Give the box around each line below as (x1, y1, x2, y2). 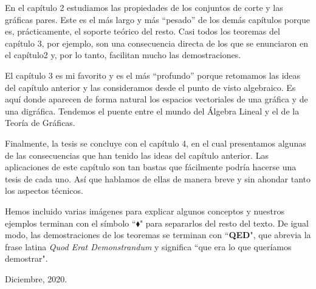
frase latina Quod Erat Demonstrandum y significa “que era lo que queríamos (5, 240, 292, 253)
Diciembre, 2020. (5, 272, 67, 285)
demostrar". (5, 252, 48, 265)
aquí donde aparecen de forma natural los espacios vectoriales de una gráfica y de (5, 93, 308, 105)
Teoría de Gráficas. (5, 116, 75, 129)
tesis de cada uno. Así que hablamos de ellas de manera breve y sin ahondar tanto (5, 172, 311, 185)
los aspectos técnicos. (5, 184, 83, 197)
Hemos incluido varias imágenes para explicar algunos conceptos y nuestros (5, 204, 284, 217)
